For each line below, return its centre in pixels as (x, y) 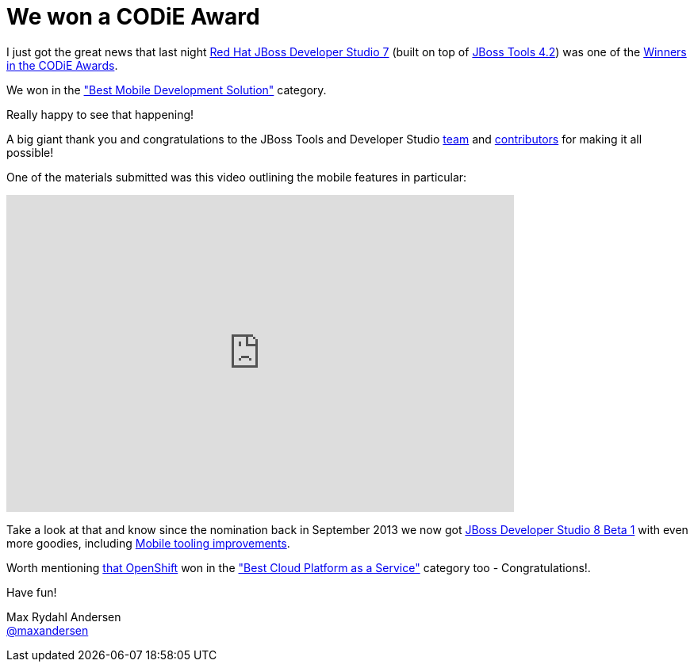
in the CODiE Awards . (62, 65)
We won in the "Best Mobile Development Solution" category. (167, 90)
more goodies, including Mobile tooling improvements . (148, 543)
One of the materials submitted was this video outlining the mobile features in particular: (237, 177)
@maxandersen (48, 630)
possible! (30, 152)
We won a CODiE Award (133, 17)
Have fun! (32, 592)
